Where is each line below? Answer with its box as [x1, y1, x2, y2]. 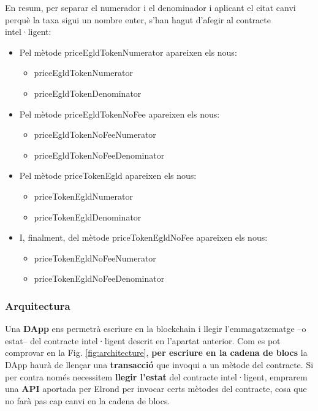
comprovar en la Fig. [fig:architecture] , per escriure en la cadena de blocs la [5, 346, 308, 359]
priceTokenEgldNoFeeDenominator [34, 272, 165, 285]
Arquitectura [5, 298, 70, 313]
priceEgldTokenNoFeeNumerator [34, 128, 156, 141]
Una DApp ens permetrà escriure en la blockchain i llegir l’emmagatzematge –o [5, 322, 306, 335]
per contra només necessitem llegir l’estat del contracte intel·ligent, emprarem [5, 370, 308, 383]
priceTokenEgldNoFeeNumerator [34, 251, 156, 264]
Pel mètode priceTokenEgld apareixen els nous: [19, 169, 197, 182]
